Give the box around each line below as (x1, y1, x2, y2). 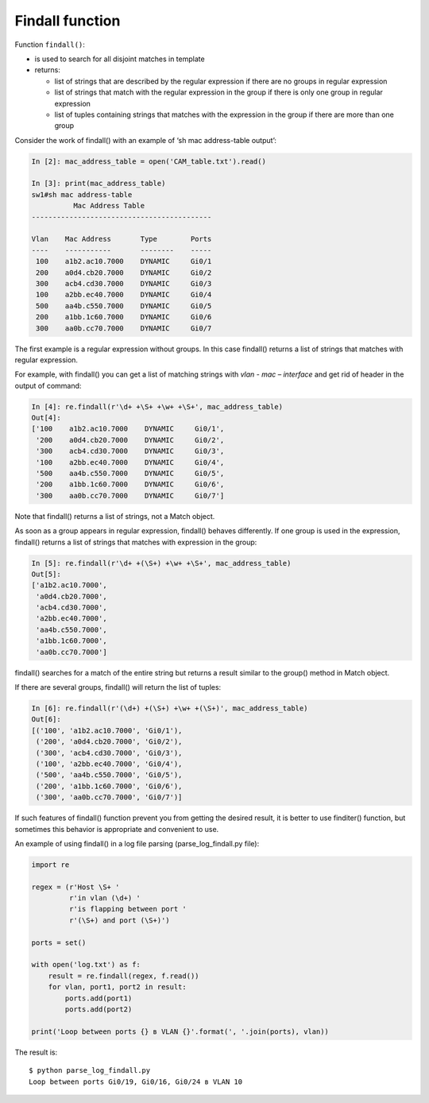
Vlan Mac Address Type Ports (31, 234, 212, 244)
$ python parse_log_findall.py (29, 1066, 151, 1075)
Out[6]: (31, 715, 61, 724)
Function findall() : (14, 40, 85, 49)
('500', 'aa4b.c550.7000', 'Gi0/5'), (36, 771, 183, 780)
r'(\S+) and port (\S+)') (68, 915, 170, 925)
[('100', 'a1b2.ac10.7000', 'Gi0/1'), (31, 726, 183, 735)
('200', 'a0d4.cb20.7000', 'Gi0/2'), (36, 737, 183, 746)
